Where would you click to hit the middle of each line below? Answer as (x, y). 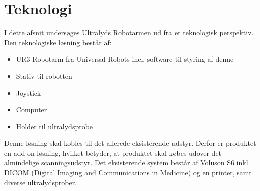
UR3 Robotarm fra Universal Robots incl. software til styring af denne (125, 59)
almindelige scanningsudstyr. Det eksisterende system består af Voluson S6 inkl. (127, 163)
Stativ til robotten (44, 75)
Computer (31, 110)
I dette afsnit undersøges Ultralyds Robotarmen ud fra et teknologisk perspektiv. (129, 32)
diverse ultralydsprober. (41, 182)
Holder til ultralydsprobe (54, 126)
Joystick (28, 92)
